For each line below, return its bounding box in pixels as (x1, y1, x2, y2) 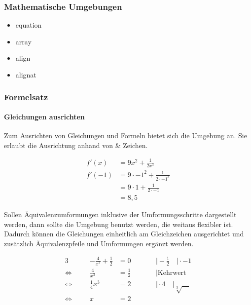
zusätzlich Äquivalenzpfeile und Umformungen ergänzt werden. (4, 238, 194, 248)
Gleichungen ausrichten (4, 112, 85, 122)
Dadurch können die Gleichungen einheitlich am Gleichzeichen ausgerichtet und (4, 229, 244, 239)
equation (15, 20, 42, 30)
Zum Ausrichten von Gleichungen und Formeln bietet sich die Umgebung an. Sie (4, 130, 247, 141)
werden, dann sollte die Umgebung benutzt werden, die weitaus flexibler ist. (4, 219, 233, 229)
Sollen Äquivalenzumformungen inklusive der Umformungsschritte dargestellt (4, 209, 237, 219)
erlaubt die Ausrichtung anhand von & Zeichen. (4, 140, 148, 150)
